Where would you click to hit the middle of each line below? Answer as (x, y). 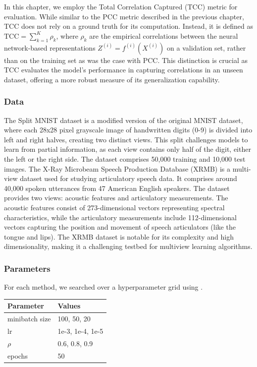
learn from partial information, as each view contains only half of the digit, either (128, 149)
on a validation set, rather (206, 47)
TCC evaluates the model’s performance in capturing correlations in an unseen (124, 70)
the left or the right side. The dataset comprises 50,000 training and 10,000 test (125, 158)
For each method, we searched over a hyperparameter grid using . (103, 287)
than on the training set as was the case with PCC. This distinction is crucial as (126, 60)
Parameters (27, 268)
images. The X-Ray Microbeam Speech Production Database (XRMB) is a (117, 168)
